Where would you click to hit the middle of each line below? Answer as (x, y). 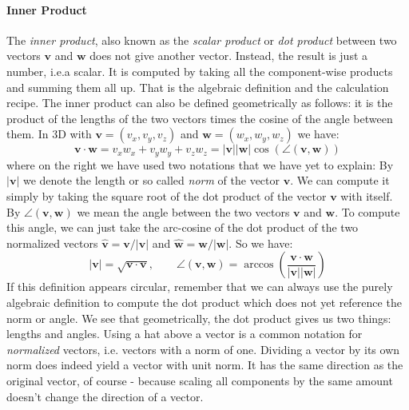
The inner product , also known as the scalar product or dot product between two (202, 40)
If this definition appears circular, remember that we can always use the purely (200, 287)
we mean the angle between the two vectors (183, 211)
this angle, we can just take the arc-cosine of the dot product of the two (183, 227)
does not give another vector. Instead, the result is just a (229, 56)
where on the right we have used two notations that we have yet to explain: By (200, 164)
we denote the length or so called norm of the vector (151, 180)
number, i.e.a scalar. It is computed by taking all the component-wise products (200, 71)
